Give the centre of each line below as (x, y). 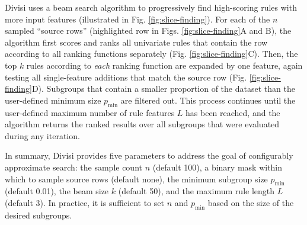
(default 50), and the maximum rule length (196, 191)
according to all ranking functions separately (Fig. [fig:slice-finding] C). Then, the (151, 54)
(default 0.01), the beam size (57, 191)
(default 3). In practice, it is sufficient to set (84, 202)
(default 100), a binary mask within (218, 167)
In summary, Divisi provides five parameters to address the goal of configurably (149, 155)
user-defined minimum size (53, 100)
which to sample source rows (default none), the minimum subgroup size (136, 179)
